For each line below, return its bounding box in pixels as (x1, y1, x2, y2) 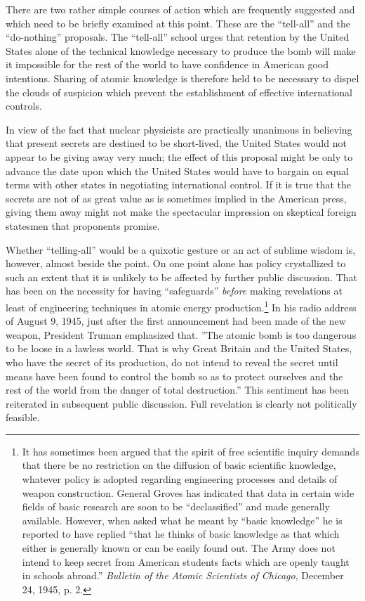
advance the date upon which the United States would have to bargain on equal (6, 163, 349, 178)
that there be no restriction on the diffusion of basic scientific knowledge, (22, 458, 336, 472)
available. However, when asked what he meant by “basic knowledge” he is (22, 512, 343, 527)
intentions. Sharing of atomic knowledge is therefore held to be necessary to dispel (6, 70, 359, 85)
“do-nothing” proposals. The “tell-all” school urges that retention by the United (6, 30, 350, 44)
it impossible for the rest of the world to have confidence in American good (6, 57, 329, 72)
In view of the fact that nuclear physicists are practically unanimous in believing (6, 122, 352, 136)
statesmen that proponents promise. (6, 218, 160, 233)
